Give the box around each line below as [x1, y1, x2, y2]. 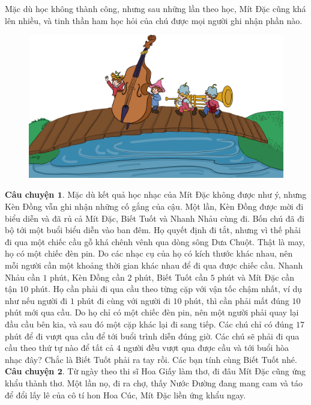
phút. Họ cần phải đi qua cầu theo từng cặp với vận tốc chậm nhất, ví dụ [31, 282, 303, 295]
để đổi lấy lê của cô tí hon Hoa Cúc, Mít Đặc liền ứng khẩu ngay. [5, 388, 246, 401]
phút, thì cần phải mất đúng [184, 294, 289, 306]
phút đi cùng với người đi [77, 294, 171, 306]
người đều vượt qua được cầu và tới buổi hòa [123, 341, 289, 354]
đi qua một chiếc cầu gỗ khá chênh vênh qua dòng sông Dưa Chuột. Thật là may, [5, 235, 305, 248]
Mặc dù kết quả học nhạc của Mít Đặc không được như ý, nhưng [67, 188, 307, 201]
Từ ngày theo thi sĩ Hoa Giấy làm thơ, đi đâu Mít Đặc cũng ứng [67, 365, 306, 377]
